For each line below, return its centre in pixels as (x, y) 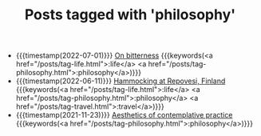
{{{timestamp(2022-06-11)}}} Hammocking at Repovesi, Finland (121, 81)
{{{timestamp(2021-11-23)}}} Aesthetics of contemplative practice (124, 115)
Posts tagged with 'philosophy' (130, 15)
